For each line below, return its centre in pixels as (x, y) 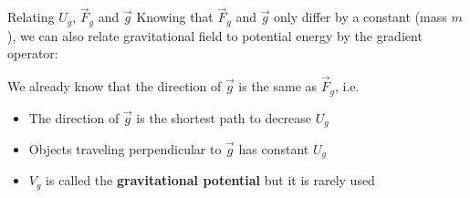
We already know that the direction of (115, 86)
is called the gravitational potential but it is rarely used (210, 180)
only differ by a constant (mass (360, 17)
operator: (33, 53)
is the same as (278, 86)
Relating (31, 17)
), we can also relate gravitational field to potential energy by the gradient (215, 35)
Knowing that (175, 17)
